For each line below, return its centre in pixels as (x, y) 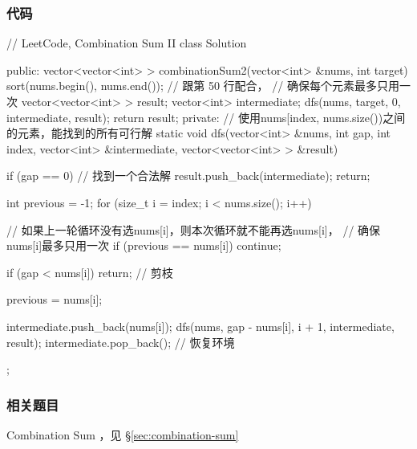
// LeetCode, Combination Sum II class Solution (127, 43)
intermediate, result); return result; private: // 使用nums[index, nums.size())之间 (206, 117)
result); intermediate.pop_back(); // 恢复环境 (121, 342)
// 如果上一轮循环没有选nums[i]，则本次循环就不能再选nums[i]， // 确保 (194, 229)
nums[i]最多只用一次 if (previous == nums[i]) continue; (144, 245)
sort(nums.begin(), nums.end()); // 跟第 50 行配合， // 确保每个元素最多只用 (203, 86)
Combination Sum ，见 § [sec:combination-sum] (123, 434)
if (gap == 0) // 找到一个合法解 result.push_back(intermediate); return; (188, 176)
